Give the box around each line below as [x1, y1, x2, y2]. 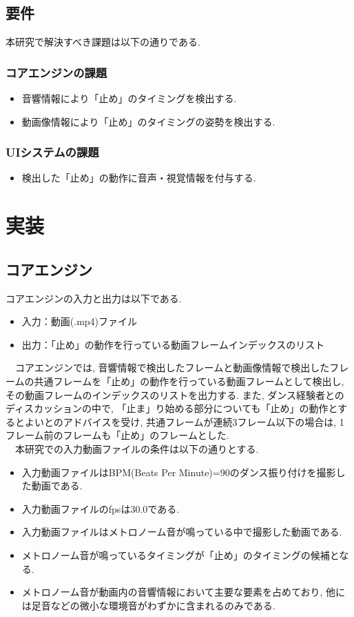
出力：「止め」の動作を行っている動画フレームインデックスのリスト [21, 337, 325, 351]
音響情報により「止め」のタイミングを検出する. [21, 91, 237, 106]
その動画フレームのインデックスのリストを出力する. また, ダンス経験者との [6, 387, 344, 402]
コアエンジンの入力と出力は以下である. [6, 291, 182, 305]
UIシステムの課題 [6, 144, 99, 161]
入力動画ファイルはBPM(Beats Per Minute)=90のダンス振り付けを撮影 [21, 464, 336, 479]
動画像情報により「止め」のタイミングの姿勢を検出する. [21, 114, 275, 128]
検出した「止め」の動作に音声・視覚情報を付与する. [21, 170, 256, 185]
